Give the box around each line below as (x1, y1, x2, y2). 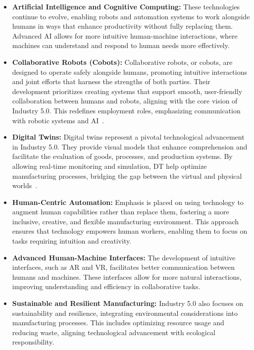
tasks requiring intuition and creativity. (12, 236, 132, 246)
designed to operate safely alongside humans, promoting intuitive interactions (12, 66, 247, 77)
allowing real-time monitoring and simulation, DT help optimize (12, 160, 207, 171)
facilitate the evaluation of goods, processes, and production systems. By (12, 151, 233, 161)
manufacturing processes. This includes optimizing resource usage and (12, 317, 224, 328)
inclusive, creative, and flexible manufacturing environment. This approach (12, 216, 239, 226)
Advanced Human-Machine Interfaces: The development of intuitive (12, 252, 236, 262)
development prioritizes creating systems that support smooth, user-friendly (12, 86, 243, 96)
